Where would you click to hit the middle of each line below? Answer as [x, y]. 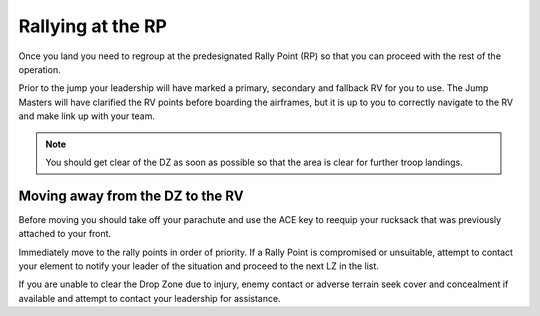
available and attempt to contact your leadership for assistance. [149, 298]
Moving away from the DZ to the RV [131, 195]
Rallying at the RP [92, 26]
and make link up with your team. [86, 116]
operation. [39, 69]
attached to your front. [65, 234]
